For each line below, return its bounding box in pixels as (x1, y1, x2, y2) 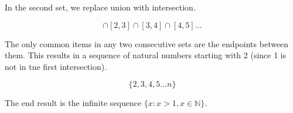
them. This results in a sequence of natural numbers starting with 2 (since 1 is (5, 49, 287, 61)
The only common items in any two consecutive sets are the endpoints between (5, 37, 289, 50)
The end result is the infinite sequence (5, 97, 142, 109)
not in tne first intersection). (5, 60, 107, 72)
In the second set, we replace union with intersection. (5, 1, 196, 13)
